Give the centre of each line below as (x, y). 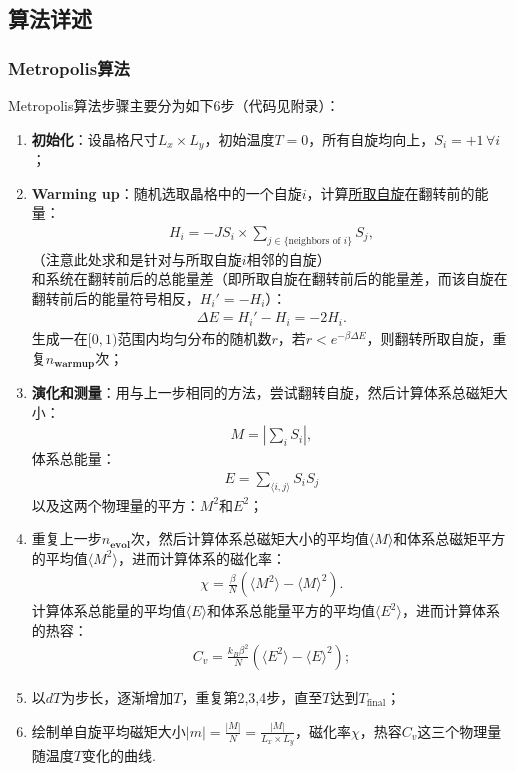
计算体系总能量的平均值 (108, 610)
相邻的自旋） (288, 258)
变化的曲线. (118, 755)
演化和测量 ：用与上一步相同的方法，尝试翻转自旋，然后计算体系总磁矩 (262, 391)
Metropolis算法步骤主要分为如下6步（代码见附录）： (174, 105)
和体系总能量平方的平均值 (291, 610)
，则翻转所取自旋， (429, 337)
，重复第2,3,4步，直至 (252, 696)
